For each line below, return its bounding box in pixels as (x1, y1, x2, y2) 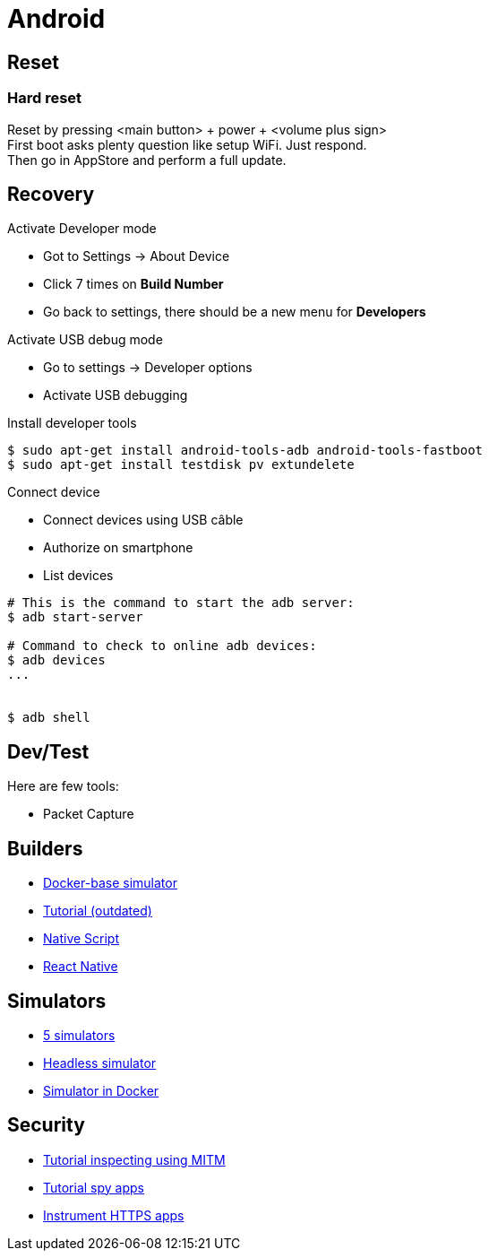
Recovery (7, 182, 95, 205)
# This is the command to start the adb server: (7, 595, 355, 611)
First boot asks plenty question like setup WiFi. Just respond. (7, 136, 367, 152)
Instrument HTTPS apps (43, 1207, 184, 1223)
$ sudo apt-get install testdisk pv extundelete (7, 457, 355, 473)
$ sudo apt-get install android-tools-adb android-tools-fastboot (7, 443, 484, 458)
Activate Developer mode (7, 221, 157, 237)
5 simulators (43, 1027, 116, 1043)
